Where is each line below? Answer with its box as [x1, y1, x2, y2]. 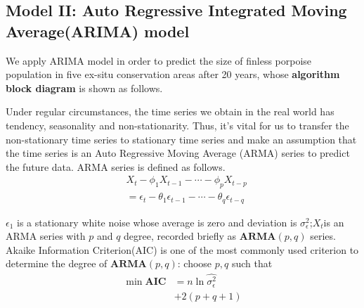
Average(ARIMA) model [6, 20, 190, 41]
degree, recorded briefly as [124, 229, 237, 243]
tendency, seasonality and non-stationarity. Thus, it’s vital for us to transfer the [6, 117, 349, 132]
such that [231, 256, 273, 271]
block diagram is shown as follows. [6, 80, 163, 95]
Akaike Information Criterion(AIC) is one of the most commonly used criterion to [6, 242, 359, 257]
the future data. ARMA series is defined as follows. [6, 159, 226, 174]
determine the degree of [6, 256, 108, 271]
